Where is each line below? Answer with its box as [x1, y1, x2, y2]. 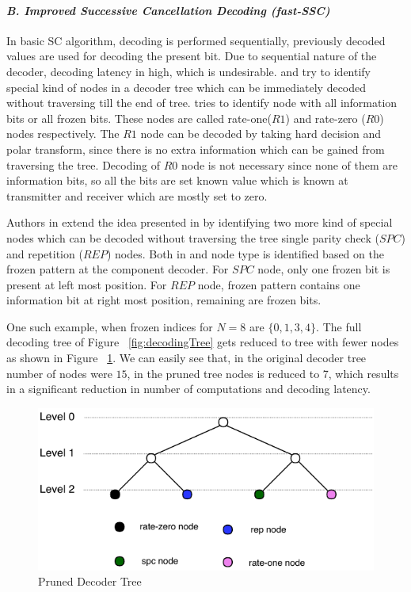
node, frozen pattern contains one [197, 276, 360, 292]
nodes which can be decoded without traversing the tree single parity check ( [6, 229, 379, 246]
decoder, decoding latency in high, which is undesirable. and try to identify [6, 63, 371, 79]
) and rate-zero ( [285, 109, 366, 126]
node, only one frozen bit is [257, 261, 390, 277]
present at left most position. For [6, 276, 167, 292]
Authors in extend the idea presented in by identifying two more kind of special [6, 214, 393, 231]
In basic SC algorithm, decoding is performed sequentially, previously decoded [6, 32, 386, 48]
